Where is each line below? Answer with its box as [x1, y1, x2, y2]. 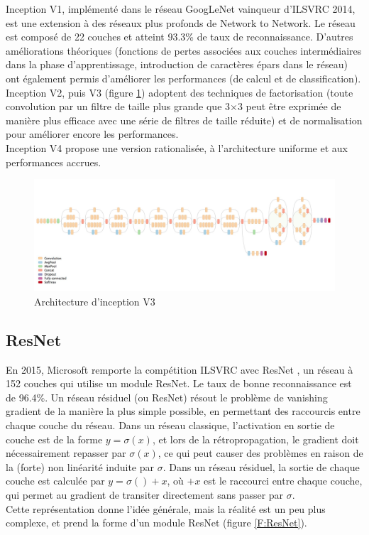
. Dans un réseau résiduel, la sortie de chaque [163, 459, 360, 474]
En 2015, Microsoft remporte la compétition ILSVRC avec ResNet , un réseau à [6, 362, 353, 377]
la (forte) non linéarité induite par [6, 459, 154, 474]
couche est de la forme [6, 431, 103, 446]
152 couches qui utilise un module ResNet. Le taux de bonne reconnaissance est [6, 376, 352, 391]
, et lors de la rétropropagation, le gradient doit [152, 431, 359, 446]
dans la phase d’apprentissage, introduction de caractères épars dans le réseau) [6, 57, 348, 72]
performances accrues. [6, 154, 101, 169]
